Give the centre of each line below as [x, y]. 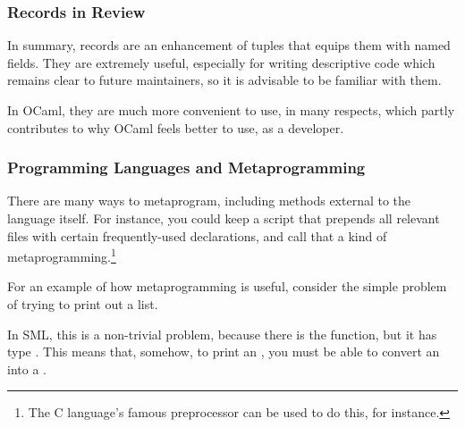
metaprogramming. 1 [62, 255]
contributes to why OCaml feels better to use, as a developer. [176, 127]
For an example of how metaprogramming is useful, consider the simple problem [227, 286]
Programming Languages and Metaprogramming [186, 167]
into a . [27, 368]
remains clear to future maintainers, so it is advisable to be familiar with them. [224, 80]
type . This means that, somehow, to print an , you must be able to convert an [224, 352]
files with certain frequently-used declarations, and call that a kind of [197, 235]
